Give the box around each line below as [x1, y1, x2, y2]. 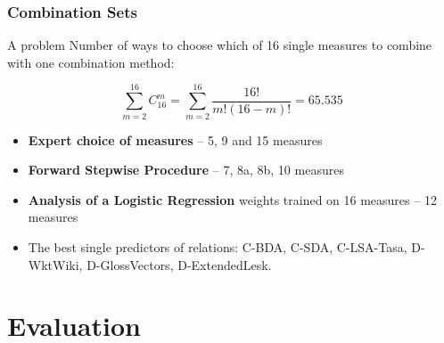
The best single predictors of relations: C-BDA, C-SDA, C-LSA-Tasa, [28, 237, 407, 256]
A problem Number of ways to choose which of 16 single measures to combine [7, 36, 432, 54]
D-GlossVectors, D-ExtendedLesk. [86, 255, 272, 274]
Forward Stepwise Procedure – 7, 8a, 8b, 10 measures [28, 160, 344, 179]
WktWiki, [28, 255, 83, 274]
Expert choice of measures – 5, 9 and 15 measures [28, 130, 323, 149]
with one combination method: [7, 53, 175, 71]
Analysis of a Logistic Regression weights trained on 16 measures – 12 [28, 190, 437, 208]
